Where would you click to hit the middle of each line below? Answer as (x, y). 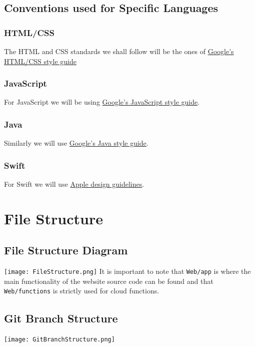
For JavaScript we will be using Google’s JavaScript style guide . (102, 102)
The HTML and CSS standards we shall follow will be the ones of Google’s (119, 51)
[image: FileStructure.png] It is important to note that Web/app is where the (127, 271)
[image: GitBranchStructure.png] (59, 340)
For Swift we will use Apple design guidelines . (74, 184)
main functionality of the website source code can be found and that (109, 281)
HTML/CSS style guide (40, 61)
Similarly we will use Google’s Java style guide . (76, 143)
